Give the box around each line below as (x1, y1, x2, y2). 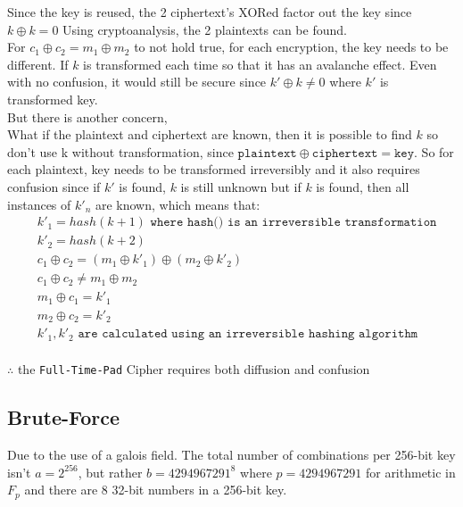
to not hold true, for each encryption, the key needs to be (134, 37, 449, 56)
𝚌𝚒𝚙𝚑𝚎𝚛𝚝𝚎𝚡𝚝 (311, 146, 378, 160)
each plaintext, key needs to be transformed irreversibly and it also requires (7, 160, 420, 179)
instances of (7, 195, 71, 213)
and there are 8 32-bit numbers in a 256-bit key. (24, 480, 287, 499)
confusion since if (7, 177, 101, 195)
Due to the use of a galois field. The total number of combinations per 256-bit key (7, 445, 456, 464)
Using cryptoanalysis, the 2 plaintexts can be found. (62, 20, 347, 38)
